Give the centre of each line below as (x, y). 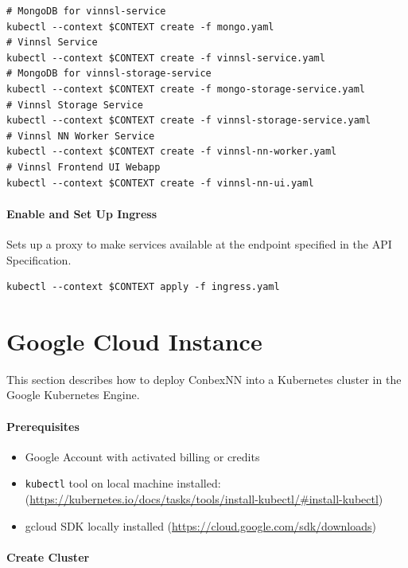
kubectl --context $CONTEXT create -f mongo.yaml (140, 27)
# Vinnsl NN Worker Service (81, 136)
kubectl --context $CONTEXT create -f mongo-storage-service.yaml (186, 89)
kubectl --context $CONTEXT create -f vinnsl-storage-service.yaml (189, 121)
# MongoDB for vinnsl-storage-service (109, 74)
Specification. (39, 259)
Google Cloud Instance (134, 341)
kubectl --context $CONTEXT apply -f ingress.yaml (143, 287)
